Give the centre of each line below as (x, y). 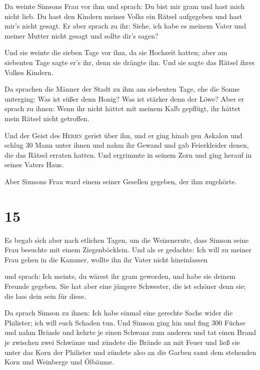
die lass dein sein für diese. (45, 296)
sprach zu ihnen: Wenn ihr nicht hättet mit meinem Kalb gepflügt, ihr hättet (122, 108)
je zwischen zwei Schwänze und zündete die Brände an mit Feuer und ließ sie (122, 342)
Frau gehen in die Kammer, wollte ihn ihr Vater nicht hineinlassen (106, 259)
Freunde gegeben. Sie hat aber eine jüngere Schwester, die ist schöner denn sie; (125, 286)
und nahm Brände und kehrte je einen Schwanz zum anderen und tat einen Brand (130, 332)
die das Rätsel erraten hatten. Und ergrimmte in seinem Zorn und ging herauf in (128, 154)
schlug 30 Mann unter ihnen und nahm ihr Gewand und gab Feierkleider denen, (127, 145)
